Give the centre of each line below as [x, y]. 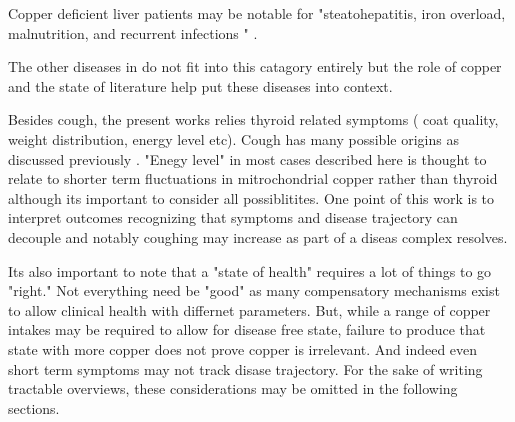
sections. [34, 407]
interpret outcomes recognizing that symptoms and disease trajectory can [233, 217]
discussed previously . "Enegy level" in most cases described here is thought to [247, 158]
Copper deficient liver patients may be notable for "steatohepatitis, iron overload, [257, 13]
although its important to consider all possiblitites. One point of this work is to [251, 197]
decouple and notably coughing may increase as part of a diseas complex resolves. [258, 236]
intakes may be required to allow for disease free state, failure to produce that [247, 329]
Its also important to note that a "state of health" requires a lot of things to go [250, 270]
